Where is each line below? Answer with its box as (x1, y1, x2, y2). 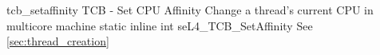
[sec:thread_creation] (6, 33, 109, 49)
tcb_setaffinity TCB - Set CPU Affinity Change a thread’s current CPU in (6, 2, 374, 18)
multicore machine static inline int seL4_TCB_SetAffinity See (6, 17, 313, 33)
